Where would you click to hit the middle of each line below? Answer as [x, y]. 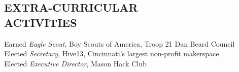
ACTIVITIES [41, 22]
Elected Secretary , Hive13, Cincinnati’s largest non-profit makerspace [112, 53]
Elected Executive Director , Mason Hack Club [75, 63]
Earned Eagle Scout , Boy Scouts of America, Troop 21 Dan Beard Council [119, 43]
